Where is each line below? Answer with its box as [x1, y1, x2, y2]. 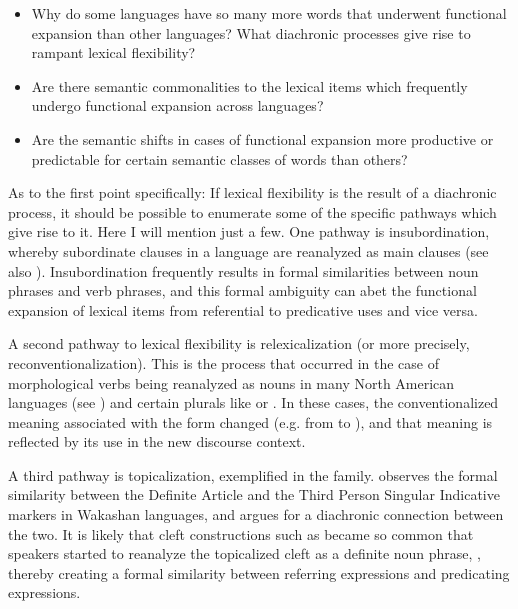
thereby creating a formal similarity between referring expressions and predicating [8, 562, 510, 583]
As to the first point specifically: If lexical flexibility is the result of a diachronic [8, 182, 497, 203]
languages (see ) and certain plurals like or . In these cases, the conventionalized [8, 392, 499, 413]
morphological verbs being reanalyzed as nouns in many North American [8, 372, 455, 393]
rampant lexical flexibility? [31, 42, 196, 63]
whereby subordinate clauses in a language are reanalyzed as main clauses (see [8, 240, 489, 261]
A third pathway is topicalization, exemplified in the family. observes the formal [8, 464, 498, 485]
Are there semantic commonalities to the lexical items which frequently [31, 75, 468, 96]
